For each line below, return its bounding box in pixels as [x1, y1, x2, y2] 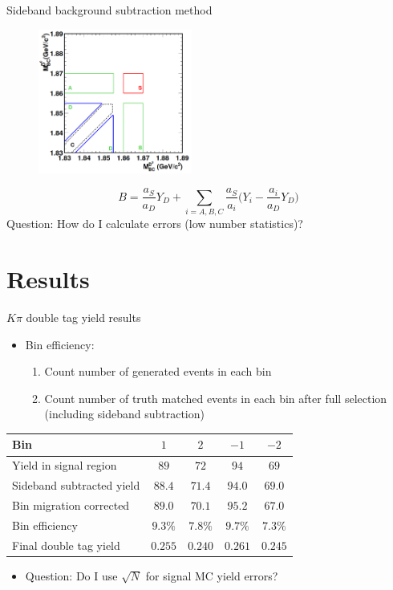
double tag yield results [26, 309, 141, 325]
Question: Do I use [25, 567, 118, 584]
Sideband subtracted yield [12, 477, 140, 494]
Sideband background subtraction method [6, 2, 213, 18]
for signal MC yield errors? [145, 567, 278, 584]
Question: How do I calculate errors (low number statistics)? [6, 215, 303, 232]
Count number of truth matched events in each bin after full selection [44, 389, 387, 406]
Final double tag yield [12, 536, 120, 553]
